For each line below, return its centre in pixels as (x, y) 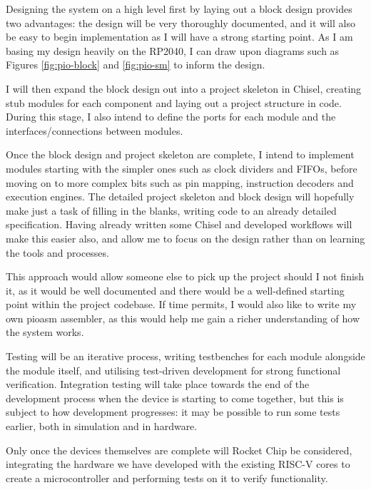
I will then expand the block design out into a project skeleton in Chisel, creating (184, 88)
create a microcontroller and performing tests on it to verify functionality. (167, 478)
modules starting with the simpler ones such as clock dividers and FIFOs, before (182, 168)
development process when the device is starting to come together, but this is (175, 398)
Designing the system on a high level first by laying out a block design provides (179, 9)
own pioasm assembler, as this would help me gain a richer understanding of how (183, 318)
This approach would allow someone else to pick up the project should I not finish (185, 276)
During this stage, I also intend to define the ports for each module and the (171, 117)
